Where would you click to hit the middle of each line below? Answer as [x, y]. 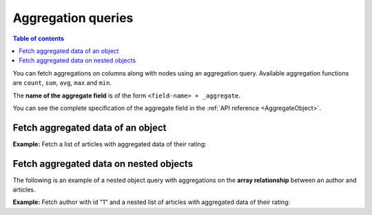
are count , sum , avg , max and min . [62, 83]
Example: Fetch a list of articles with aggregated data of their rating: [110, 144]
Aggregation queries [73, 18]
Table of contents [39, 38]
